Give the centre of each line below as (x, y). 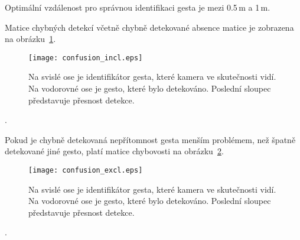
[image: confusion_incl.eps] (86, 58)
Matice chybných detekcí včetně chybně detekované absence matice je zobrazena (149, 27)
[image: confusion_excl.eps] (86, 170)
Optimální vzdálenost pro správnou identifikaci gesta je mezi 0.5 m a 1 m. (138, 7)
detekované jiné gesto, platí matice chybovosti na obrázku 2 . (114, 151)
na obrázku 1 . (30, 39)
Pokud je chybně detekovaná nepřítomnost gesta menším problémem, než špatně (150, 139)
